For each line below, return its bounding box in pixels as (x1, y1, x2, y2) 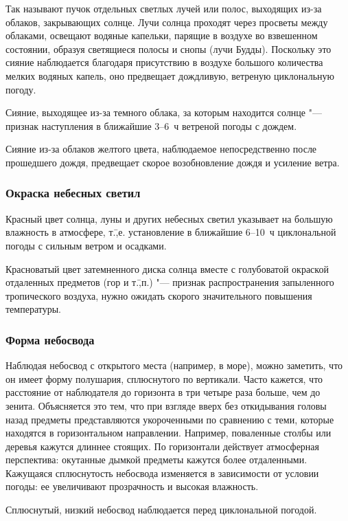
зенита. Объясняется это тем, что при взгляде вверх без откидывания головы (5, 398, 327, 412)
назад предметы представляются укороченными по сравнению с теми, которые (5, 412, 334, 426)
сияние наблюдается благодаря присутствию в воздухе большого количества (5, 55, 323, 69)
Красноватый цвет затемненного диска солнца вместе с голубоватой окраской (5, 261, 329, 276)
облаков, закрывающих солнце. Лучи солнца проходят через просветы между (5, 14, 328, 29)
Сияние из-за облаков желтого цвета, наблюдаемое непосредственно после (5, 142, 317, 156)
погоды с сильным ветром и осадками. (5, 238, 167, 252)
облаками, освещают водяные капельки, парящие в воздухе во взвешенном (5, 28, 318, 43)
